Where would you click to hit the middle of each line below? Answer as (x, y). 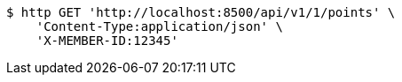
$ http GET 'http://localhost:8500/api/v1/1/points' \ (201, 12)
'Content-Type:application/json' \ (159, 26)
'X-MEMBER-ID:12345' (107, 41)
